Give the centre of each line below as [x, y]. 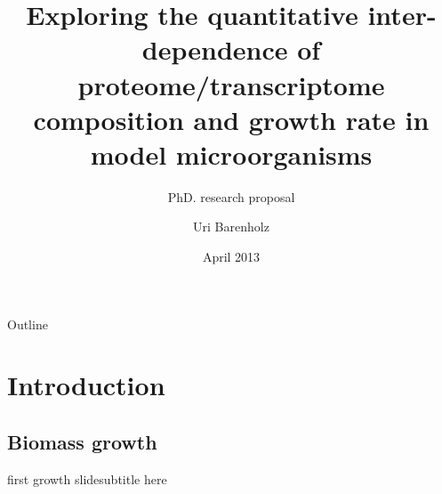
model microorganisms [231, 154]
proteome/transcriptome [231, 84]
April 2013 [231, 257]
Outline [28, 324]
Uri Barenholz [231, 227]
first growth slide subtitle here [87, 478]
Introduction [86, 385]
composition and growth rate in [231, 119]
